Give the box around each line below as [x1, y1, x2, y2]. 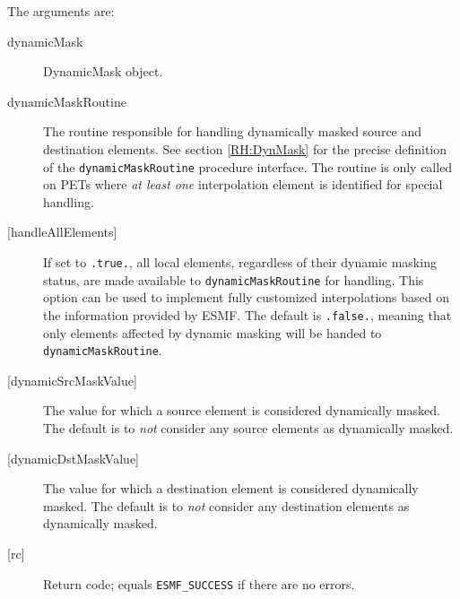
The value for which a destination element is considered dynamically [43, 479, 419, 498]
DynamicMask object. [43, 62, 163, 81]
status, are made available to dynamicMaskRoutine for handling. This [43, 270, 424, 289]
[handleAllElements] [7, 222, 117, 241]
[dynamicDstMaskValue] [7, 448, 139, 467]
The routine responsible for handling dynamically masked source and [43, 122, 422, 141]
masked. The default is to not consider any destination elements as [43, 496, 410, 515]
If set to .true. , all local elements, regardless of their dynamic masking [43, 253, 437, 271]
